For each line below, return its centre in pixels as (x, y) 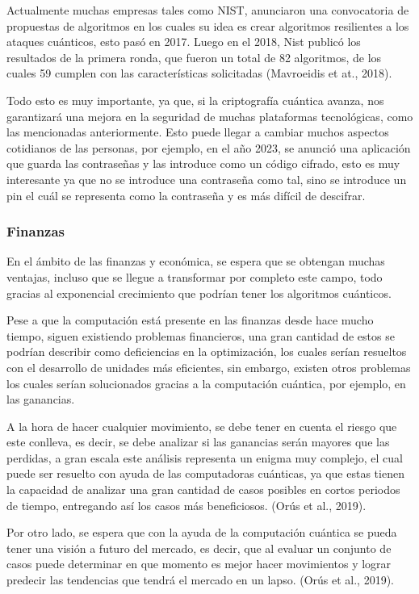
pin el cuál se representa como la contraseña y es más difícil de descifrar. (186, 195)
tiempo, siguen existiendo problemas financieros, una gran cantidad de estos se (201, 335)
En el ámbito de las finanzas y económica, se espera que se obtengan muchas (196, 261)
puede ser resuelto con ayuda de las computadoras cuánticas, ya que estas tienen (205, 473)
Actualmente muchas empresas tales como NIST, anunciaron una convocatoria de (208, 10)
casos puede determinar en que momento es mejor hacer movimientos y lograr (199, 564)
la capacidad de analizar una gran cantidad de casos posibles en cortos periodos (203, 489)
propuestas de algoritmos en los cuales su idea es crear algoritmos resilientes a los (208, 25)
